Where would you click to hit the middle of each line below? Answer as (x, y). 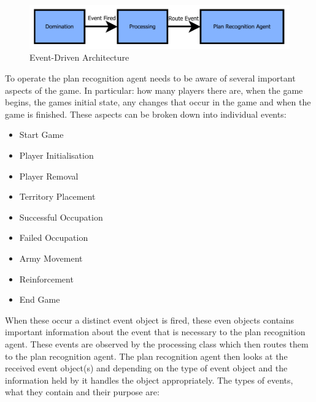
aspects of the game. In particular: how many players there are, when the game (154, 90)
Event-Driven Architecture (79, 57)
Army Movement (51, 258)
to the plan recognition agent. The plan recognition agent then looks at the (146, 356)
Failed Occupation (54, 237)
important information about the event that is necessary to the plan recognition (155, 332)
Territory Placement (57, 196)
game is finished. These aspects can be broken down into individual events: (146, 114)
